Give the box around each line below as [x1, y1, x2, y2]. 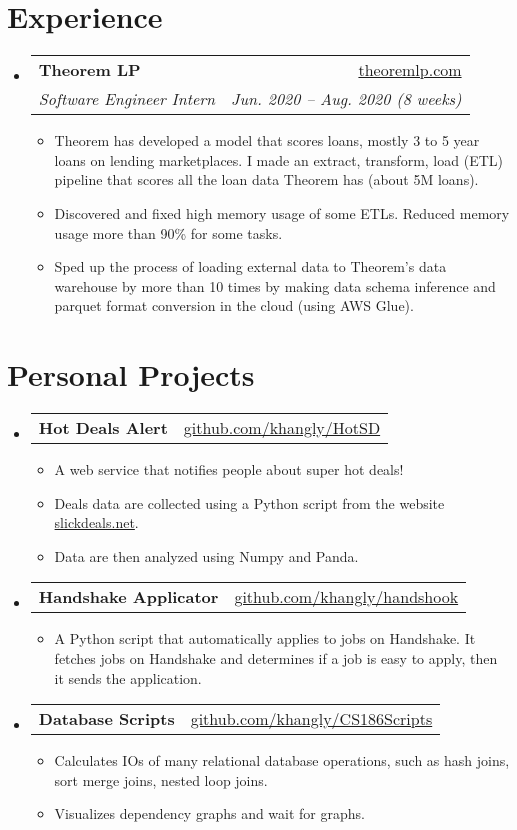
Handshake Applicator [38, 585, 219, 609]
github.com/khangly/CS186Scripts [190, 707, 433, 731]
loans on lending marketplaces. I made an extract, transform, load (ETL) [54, 149, 503, 170]
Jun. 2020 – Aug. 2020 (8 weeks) [231, 87, 462, 111]
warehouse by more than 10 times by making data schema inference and [54, 275, 496, 296]
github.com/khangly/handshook [234, 585, 459, 609]
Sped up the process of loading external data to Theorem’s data [54, 256, 447, 277]
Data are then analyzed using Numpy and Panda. [54, 545, 359, 566]
